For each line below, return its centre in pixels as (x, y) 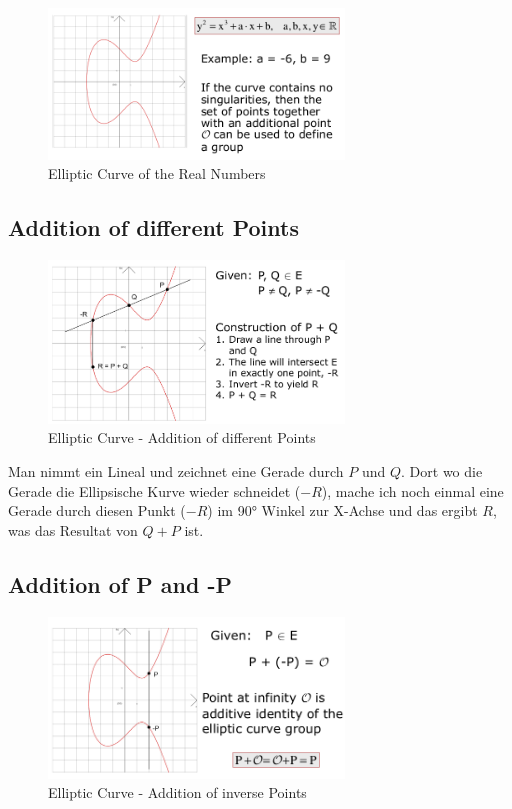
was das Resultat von (73, 529)
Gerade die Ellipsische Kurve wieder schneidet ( (154, 490)
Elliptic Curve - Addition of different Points (182, 437)
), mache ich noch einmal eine (412, 490)
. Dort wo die (442, 470)
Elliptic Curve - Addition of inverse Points (177, 792)
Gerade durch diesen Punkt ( (97, 510)
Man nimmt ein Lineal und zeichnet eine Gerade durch (176, 470)
